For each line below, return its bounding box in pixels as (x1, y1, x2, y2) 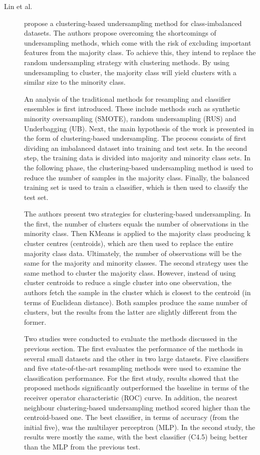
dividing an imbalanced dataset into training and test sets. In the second (24, 142, 247, 153)
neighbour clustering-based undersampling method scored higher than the (24, 402, 250, 412)
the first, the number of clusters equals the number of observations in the (24, 218, 248, 229)
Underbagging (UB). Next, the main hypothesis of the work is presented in (24, 123, 254, 133)
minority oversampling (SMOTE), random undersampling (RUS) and (24, 113, 236, 123)
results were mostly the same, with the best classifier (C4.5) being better (24, 431, 247, 442)
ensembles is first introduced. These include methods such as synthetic (24, 103, 240, 114)
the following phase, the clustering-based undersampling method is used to (24, 162, 253, 172)
